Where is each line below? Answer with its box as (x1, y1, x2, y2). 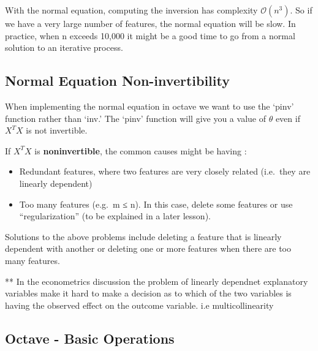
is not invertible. (26, 124, 88, 137)
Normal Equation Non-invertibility (5, 71, 230, 90)
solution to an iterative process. (5, 41, 123, 54)
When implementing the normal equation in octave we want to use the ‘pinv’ (5, 99, 294, 112)
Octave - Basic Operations (5, 328, 175, 347)
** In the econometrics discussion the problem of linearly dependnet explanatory (5, 274, 308, 287)
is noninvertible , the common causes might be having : (34, 144, 247, 157)
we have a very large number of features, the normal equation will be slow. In (5, 17, 296, 29)
